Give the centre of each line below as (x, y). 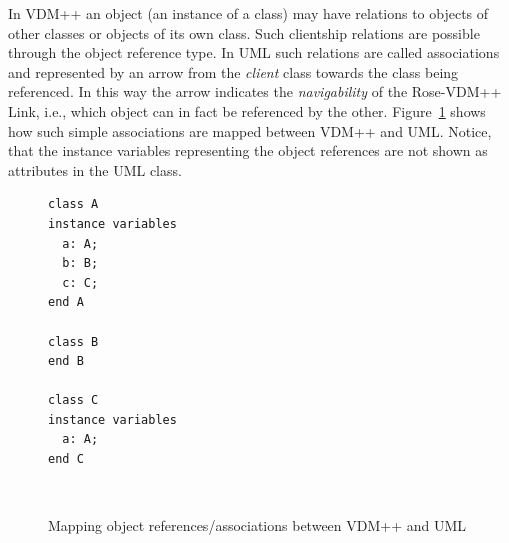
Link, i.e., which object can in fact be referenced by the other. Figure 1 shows (247, 110)
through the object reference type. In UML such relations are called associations (254, 52)
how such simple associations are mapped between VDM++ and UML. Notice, (250, 130)
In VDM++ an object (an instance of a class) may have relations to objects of (248, 13)
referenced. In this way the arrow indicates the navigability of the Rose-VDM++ (255, 91)
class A (73, 204)
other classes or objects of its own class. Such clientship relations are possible (244, 32)
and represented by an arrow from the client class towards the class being (233, 71)
